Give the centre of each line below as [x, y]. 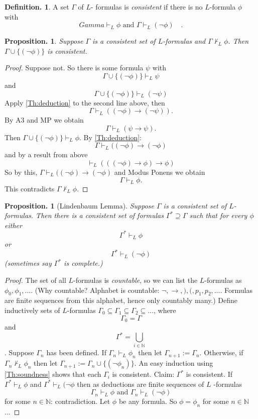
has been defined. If [76, 352]
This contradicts [30, 188]
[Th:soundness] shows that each [53, 374]
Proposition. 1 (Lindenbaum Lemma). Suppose [79, 205]
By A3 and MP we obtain [44, 120]
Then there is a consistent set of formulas [100, 215]
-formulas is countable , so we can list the [136, 280]
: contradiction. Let [81, 401]
